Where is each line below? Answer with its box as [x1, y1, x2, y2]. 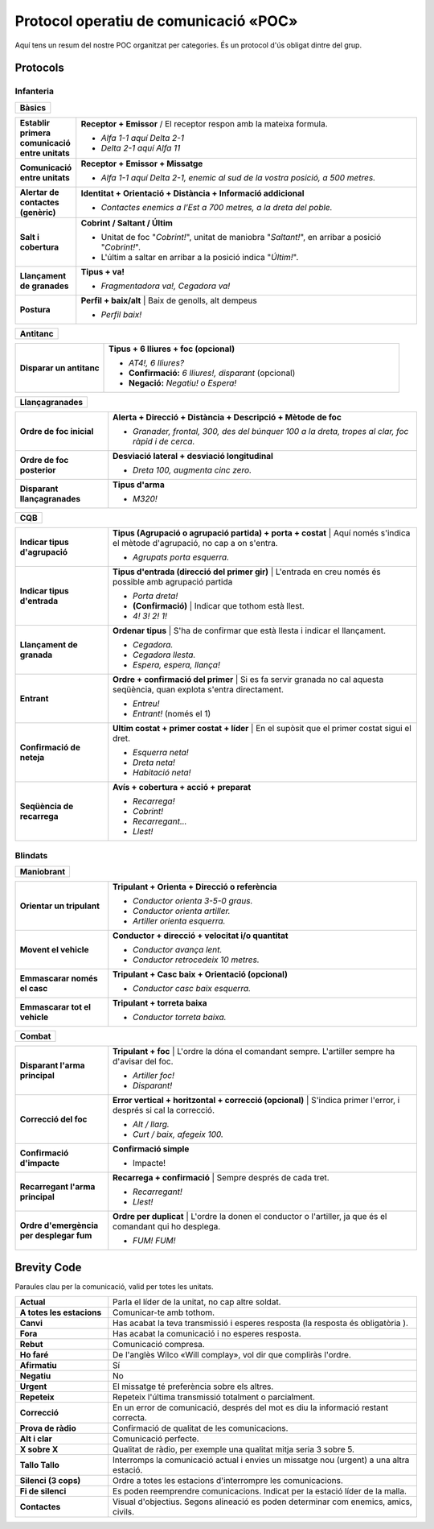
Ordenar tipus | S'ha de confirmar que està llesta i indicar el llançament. [113, 625, 386, 636]
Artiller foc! [133, 1070, 175, 1081]
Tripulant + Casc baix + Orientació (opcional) [113, 969, 289, 980]
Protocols [14, 61, 64, 75]
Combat [19, 1031, 51, 1042]
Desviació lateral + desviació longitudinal [113, 450, 273, 461]
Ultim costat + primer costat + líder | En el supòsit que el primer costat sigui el [113, 722, 411, 734]
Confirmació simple [113, 1143, 190, 1155]
